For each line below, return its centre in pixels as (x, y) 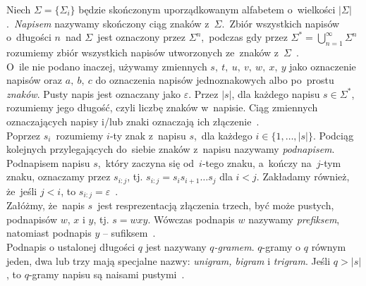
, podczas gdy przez (244, 37)
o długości (29, 37)
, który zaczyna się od (146, 162)
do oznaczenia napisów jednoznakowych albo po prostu (215, 80)
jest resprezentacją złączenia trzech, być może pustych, (216, 205)
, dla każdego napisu (276, 93)
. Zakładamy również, (303, 176)
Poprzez (24, 135)
